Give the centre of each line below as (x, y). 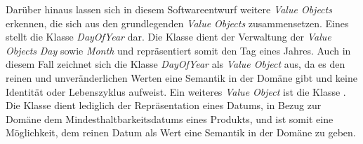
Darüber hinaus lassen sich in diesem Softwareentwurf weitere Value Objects (169, 9)
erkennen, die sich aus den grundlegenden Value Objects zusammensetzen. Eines (177, 23)
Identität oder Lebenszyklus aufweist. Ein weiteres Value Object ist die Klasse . (176, 91)
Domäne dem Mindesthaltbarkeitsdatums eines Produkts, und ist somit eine (170, 118)
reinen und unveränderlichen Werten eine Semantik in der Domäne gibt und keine (181, 77)
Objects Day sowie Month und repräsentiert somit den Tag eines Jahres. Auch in (178, 50)
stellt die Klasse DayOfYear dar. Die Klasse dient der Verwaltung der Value (169, 37)
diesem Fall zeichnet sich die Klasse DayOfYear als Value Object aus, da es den (176, 64)
